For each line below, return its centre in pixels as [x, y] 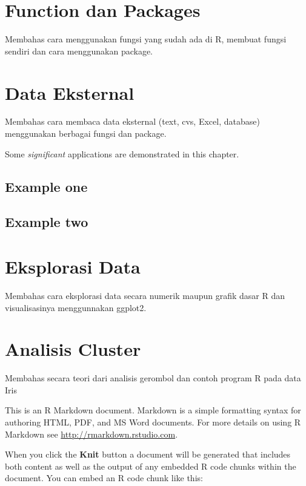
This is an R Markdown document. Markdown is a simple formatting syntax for [153, 410]
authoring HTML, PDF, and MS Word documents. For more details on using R [153, 422]
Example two [47, 222]
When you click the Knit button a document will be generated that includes [148, 454]
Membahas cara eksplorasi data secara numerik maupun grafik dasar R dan [145, 295]
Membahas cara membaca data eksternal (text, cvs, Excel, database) [132, 121]
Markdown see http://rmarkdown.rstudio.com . [91, 434]
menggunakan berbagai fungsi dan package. [86, 133]
